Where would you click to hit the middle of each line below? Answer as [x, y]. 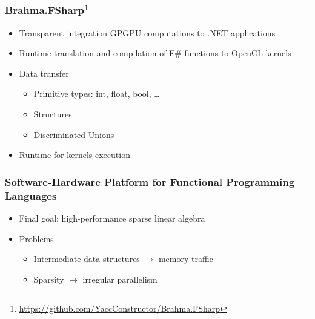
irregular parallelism [120, 279]
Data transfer [44, 73]
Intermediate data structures [87, 259]
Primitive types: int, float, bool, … [97, 94]
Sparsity [49, 279]
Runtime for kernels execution [75, 155]
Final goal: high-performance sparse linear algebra [112, 218]
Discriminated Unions [74, 134]
